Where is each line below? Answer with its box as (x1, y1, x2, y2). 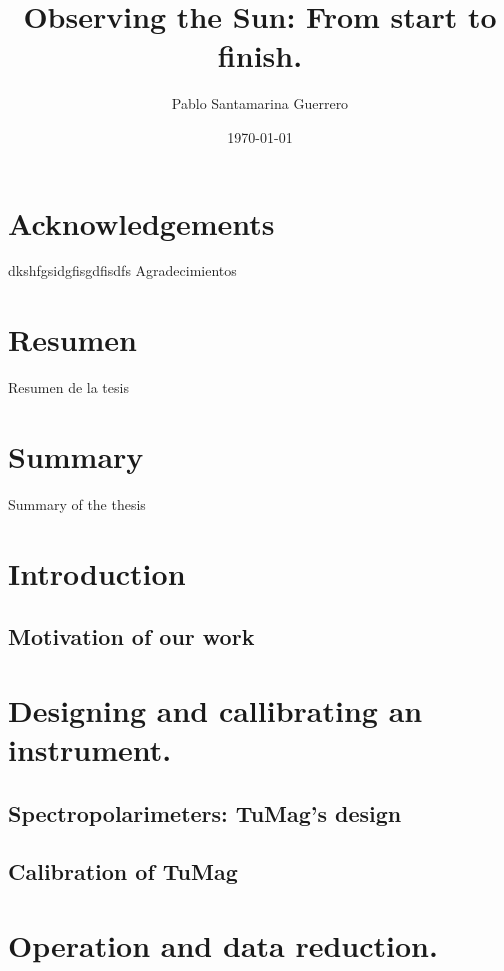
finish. (217, 35, 303, 76)
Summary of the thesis (8, 493, 146, 514)
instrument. (8, 729, 172, 769)
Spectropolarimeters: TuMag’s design (8, 797, 402, 828)
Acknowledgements (8, 202, 275, 243)
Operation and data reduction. (8, 924, 438, 965)
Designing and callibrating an (8, 689, 423, 730)
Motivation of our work (8, 621, 255, 652)
